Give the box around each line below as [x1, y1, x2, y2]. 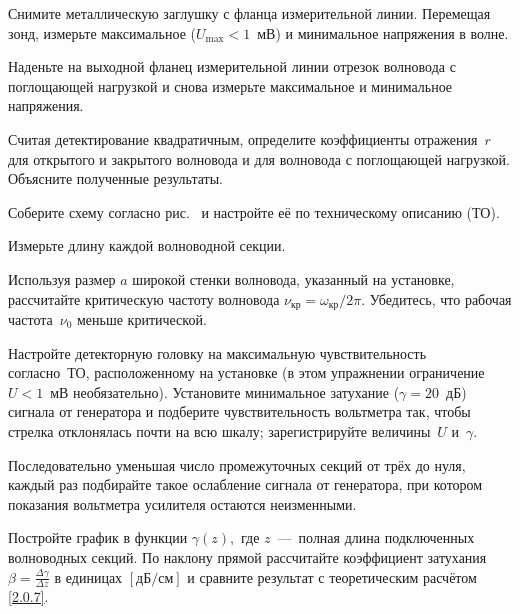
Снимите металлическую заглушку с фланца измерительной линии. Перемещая [8, 3, 491, 23]
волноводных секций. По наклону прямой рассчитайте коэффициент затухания [8, 546, 487, 567]
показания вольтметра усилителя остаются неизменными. [8, 493, 357, 514]
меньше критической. [77, 308, 207, 329]
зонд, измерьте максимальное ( [8, 22, 196, 43]
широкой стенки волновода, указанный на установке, [132, 268, 455, 289]
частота [8, 308, 53, 329]
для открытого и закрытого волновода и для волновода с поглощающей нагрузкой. [8, 148, 510, 169]
